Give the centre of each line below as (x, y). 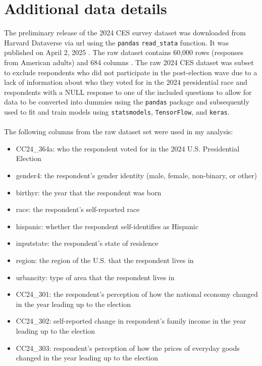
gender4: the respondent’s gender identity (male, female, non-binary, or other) (136, 175)
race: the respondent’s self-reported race (78, 209)
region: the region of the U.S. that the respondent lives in (105, 260)
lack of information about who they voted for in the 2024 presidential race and (126, 82)
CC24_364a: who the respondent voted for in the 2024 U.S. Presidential (128, 148)
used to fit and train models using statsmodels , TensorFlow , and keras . (117, 112)
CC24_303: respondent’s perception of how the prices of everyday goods (128, 348)
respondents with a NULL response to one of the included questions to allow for (128, 92)
